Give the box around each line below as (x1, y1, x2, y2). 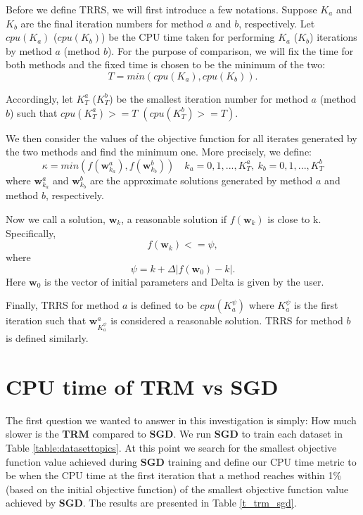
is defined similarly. (6, 331, 89, 345)
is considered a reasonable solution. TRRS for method (110, 313, 343, 328)
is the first (293, 298, 338, 312)
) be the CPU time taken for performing (101, 30, 275, 44)
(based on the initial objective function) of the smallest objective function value (6, 481, 349, 496)
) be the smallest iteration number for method (109, 91, 308, 106)
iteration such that (6, 313, 87, 328)
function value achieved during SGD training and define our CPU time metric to (6, 454, 357, 469)
